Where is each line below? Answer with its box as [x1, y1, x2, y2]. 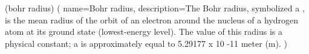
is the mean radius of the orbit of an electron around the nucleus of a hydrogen [5, 13, 299, 26]
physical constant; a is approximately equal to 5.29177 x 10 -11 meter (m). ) [5, 37, 287, 49]
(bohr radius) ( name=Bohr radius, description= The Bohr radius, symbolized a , [5, 2, 305, 14]
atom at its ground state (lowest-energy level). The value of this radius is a [5, 25, 283, 38]
